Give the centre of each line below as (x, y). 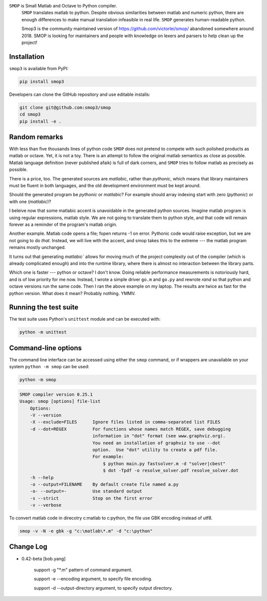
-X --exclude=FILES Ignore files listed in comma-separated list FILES (125, 422)
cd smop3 (30, 114)
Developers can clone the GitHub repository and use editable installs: (80, 94)
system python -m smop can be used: (49, 367)
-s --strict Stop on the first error (91, 498)
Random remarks (36, 137)
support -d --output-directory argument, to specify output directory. (103, 588)
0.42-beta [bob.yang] (44, 558)
